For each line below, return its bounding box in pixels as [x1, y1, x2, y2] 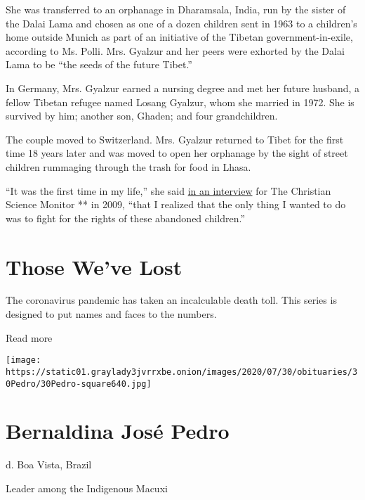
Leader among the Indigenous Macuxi [6, 480, 168, 495]
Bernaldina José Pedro [6, 416, 230, 445]
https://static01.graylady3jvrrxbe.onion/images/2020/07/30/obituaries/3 [6, 366, 358, 377]
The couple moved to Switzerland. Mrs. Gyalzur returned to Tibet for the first [6, 132, 344, 146]
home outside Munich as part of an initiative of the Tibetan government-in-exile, [6, 30, 353, 44]
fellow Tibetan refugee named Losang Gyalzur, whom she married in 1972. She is [6, 94, 354, 109]
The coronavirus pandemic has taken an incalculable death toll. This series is [6, 293, 337, 307]
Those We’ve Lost [6, 252, 182, 281]
